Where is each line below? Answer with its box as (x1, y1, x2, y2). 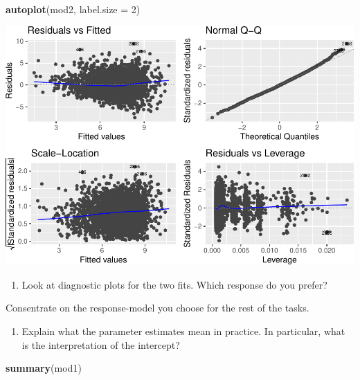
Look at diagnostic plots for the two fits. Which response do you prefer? (21, 277, 327, 291)
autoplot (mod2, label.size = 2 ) (6, 2, 141, 16)
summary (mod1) (6, 361, 82, 375)
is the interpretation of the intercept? (21, 337, 180, 352)
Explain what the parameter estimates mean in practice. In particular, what (21, 324, 345, 338)
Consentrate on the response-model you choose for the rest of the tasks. (6, 300, 309, 315)
